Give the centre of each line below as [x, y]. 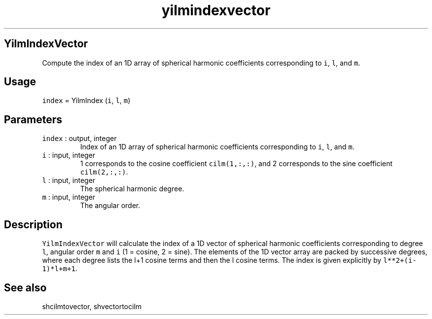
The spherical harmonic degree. [132, 189]
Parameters [33, 119]
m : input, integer [69, 197]
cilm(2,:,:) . [104, 172]
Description [33, 224]
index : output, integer [79, 139]
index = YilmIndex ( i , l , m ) [86, 101]
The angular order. [110, 206]
